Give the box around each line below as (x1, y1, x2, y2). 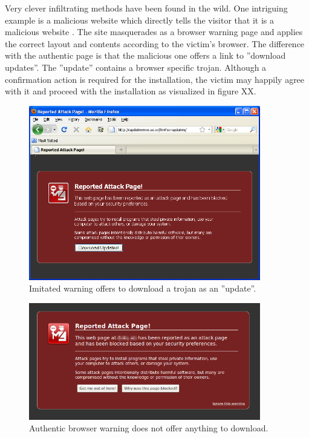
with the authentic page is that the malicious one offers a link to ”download (5, 49, 286, 62)
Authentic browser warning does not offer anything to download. (29, 422, 268, 434)
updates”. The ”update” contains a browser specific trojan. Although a (5, 60, 267, 73)
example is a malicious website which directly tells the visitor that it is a (5, 13, 274, 26)
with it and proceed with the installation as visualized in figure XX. (5, 85, 256, 97)
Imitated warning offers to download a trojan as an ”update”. (29, 282, 256, 295)
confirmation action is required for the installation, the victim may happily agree (5, 73, 305, 85)
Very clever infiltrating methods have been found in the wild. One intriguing (5, 2, 288, 14)
